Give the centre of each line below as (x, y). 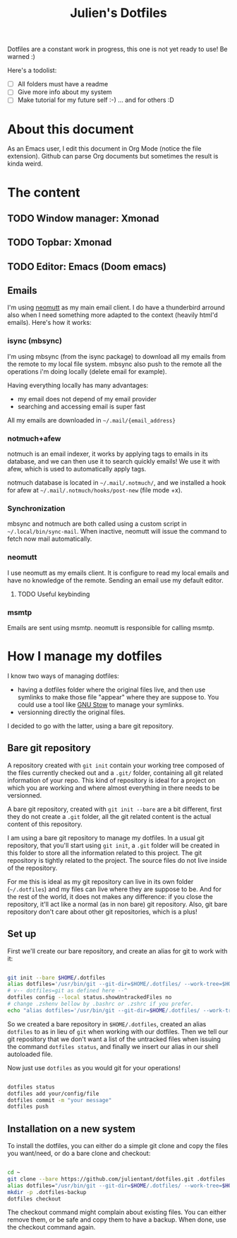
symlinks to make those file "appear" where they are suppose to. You (118, 697)
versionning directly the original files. (71, 712)
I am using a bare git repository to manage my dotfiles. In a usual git (106, 837)
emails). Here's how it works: (49, 323)
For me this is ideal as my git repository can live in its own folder (101, 881)
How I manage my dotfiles (85, 657)
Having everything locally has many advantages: (78, 385)
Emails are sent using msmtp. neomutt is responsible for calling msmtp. (111, 627)
